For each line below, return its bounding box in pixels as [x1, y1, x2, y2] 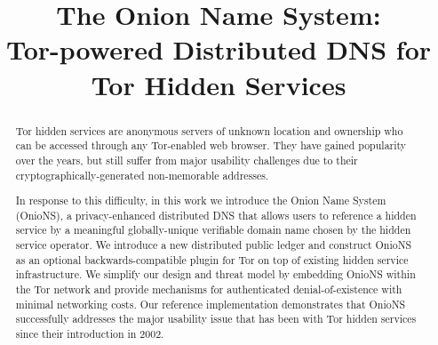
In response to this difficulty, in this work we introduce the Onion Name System [15, 193, 386, 208]
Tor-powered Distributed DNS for [5, 31, 432, 68]
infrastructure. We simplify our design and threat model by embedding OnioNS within [15, 267, 416, 282]
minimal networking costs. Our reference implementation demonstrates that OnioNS [15, 296, 406, 311]
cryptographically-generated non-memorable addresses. [15, 167, 269, 182]
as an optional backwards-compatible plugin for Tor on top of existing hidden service [15, 252, 409, 267]
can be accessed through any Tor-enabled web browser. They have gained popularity [15, 138, 407, 153]
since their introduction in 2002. [15, 325, 164, 341]
